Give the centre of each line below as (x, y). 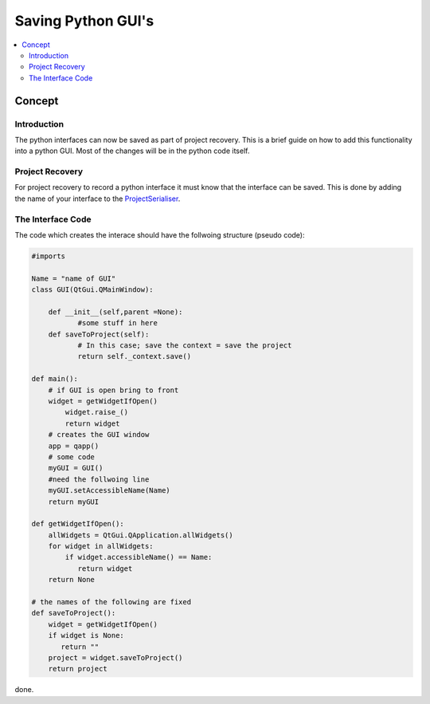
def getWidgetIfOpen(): (78, 524)
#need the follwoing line (99, 479)
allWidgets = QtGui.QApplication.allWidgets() (141, 535)
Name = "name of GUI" (74, 278)
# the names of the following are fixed (111, 602)
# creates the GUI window (99, 435)
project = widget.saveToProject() (115, 657)
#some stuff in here (118, 323)
